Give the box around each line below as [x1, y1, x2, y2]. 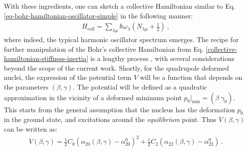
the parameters [4, 81, 48, 91]
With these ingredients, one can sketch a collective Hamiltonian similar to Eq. [4, 1, 235, 11]
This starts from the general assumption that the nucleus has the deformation [4, 104, 235, 114]
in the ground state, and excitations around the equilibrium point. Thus [4, 114, 216, 124]
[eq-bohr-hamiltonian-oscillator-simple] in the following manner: [4, 10, 193, 20]
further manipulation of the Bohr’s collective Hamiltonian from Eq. [4, 44, 204, 54]
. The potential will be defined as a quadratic [73, 81, 207, 91]
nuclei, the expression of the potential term [4, 72, 132, 82]
